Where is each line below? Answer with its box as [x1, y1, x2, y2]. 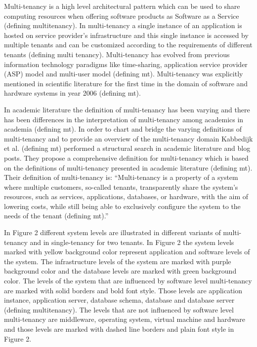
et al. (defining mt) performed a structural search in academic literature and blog [4, 143, 251, 153]
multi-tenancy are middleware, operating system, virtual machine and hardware [4, 314, 246, 324]
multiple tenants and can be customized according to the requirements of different [4, 39, 253, 50]
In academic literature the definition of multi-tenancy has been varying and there [4, 104, 250, 114]
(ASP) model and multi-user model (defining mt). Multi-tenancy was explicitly [4, 69, 243, 79]
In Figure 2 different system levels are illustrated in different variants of [4, 227, 221, 238]
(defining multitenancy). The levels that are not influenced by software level [4, 304, 234, 314]
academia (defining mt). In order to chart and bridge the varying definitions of [4, 124, 242, 134]
